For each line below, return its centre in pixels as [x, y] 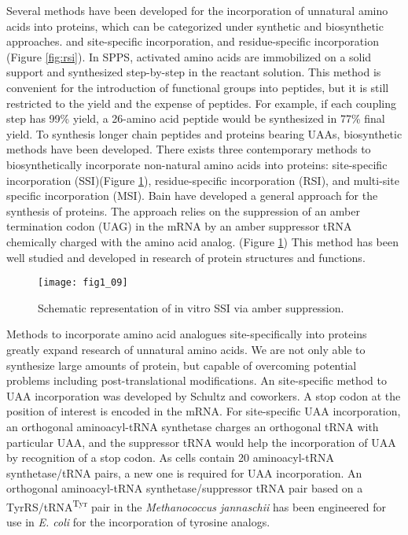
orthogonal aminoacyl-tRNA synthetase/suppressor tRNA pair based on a [185, 488]
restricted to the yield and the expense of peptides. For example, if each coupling [201, 103]
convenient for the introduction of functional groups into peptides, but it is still [198, 87]
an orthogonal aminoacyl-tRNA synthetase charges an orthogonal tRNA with [193, 426]
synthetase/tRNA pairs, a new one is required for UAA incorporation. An [184, 472]
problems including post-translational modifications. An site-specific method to [197, 380]
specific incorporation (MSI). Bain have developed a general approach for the [192, 196]
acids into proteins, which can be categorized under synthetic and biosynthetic [195, 26]
